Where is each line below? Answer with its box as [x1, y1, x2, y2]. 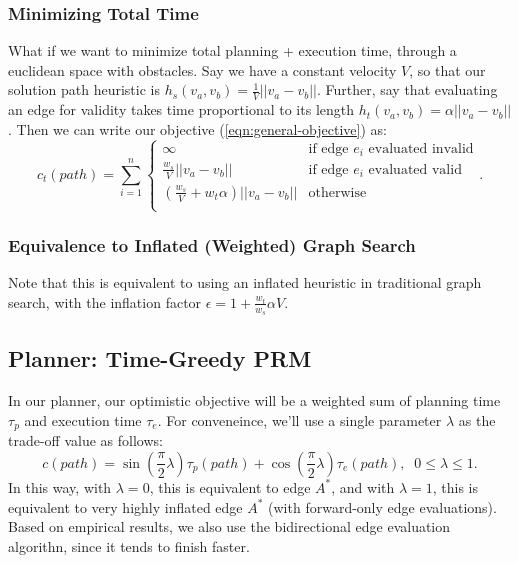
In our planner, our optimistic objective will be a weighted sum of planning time [8, 390, 501, 411]
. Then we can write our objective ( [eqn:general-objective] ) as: [8, 118, 387, 139]
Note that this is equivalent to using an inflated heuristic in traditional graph [8, 272, 482, 293]
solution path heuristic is [8, 79, 160, 100]
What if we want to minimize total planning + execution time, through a [8, 40, 457, 61]
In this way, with [8, 476, 112, 497]
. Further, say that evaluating [316, 79, 498, 100]
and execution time [24, 409, 142, 430]
